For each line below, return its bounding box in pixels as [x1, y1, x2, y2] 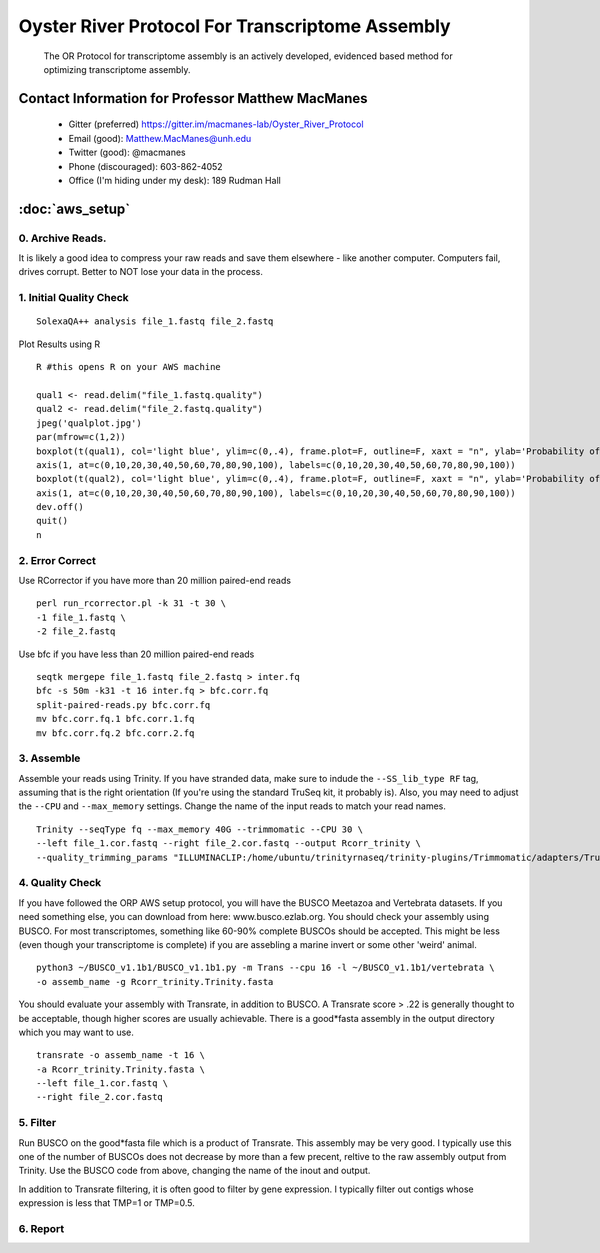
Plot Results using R [18, 338, 101, 350]
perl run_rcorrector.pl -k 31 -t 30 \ [36, 598, 227, 609]
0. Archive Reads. [18, 231, 107, 245]
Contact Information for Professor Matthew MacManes [18, 90, 369, 107]
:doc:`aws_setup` [18, 200, 130, 217]
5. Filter [18, 1116, 57, 1130]
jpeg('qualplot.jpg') [36, 417, 142, 429]
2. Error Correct [18, 553, 97, 567]
